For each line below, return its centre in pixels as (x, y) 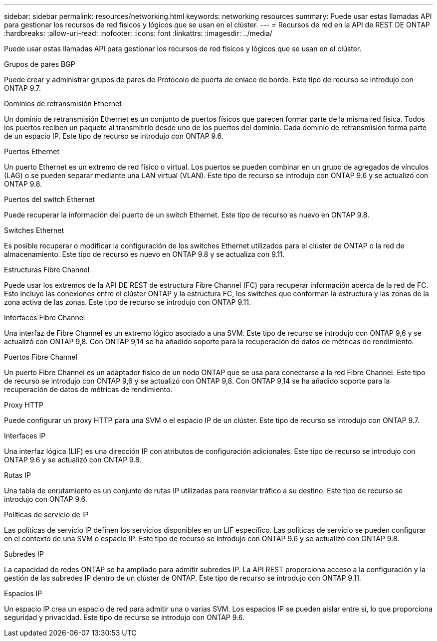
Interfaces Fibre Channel (45, 318)
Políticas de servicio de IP (46, 515)
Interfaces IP (25, 436)
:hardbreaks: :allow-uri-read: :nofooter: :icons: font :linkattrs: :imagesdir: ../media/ (138, 33)
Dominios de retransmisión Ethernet (63, 104)
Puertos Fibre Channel (41, 357)
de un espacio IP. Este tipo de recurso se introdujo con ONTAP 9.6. (114, 136)
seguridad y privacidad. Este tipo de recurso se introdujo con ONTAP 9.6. (124, 617)
